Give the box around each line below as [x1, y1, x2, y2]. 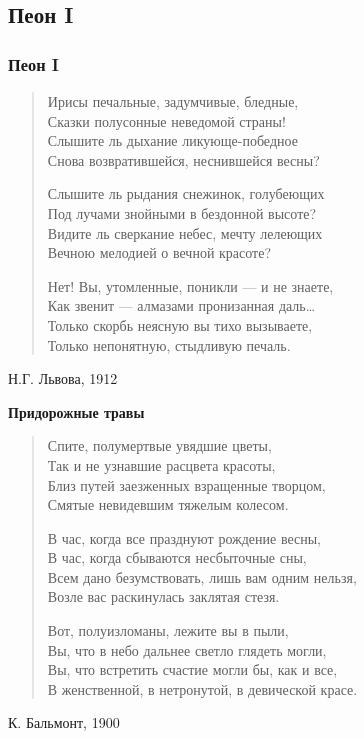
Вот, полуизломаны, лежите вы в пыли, [47, 620, 289, 641]
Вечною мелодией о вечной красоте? [47, 242, 272, 263]
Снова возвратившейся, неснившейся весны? [47, 149, 320, 170]
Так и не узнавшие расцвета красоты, [47, 454, 276, 475]
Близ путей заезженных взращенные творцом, [47, 474, 326, 495]
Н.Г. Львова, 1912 [8, 368, 118, 389]
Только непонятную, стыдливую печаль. [47, 334, 291, 355]
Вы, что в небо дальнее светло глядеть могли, [47, 639, 327, 660]
